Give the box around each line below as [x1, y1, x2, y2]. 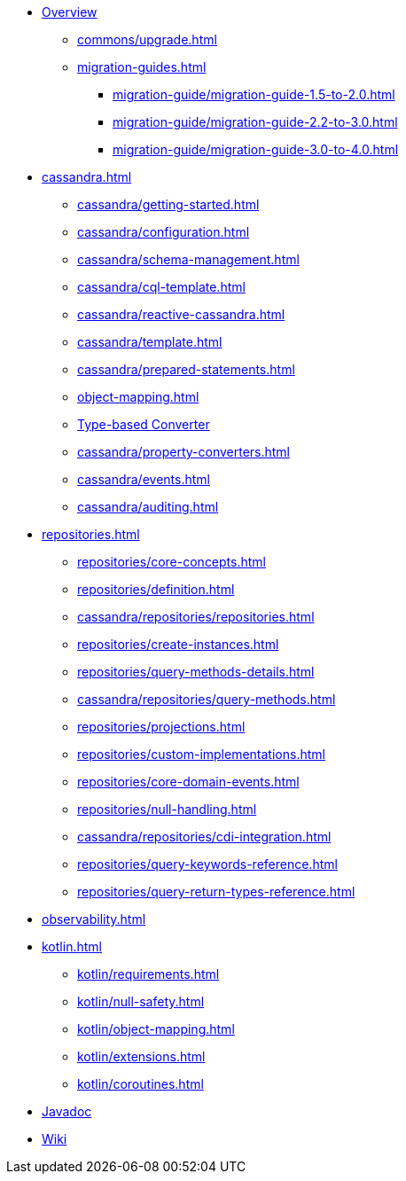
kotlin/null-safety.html [77, 994, 205, 1009]
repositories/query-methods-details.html [77, 664, 315, 679]
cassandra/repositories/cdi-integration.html [77, 829, 332, 844]
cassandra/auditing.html [77, 499, 219, 514]
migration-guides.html [77, 59, 207, 74]
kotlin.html [42, 939, 102, 954]
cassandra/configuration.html [77, 224, 250, 239]
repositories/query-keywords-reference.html [77, 856, 338, 872]
